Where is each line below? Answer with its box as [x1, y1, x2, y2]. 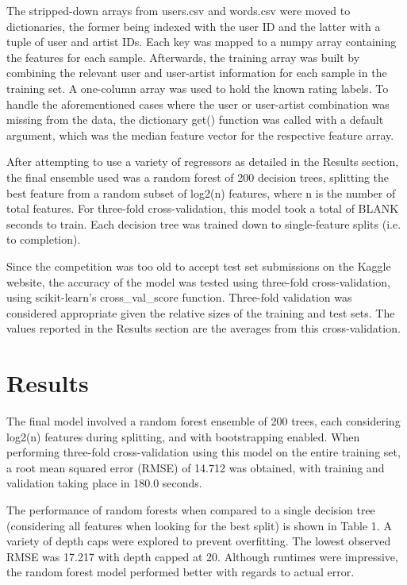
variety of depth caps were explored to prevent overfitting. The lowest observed [6, 533, 391, 549]
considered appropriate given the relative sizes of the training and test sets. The [6, 304, 395, 321]
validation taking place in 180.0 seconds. [6, 475, 202, 491]
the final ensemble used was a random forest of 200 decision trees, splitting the [6, 168, 390, 185]
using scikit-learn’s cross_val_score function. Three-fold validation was [6, 289, 352, 306]
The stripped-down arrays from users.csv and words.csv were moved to [6, 2, 351, 18]
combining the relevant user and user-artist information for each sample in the [6, 64, 387, 81]
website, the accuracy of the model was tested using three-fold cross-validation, [6, 273, 390, 290]
